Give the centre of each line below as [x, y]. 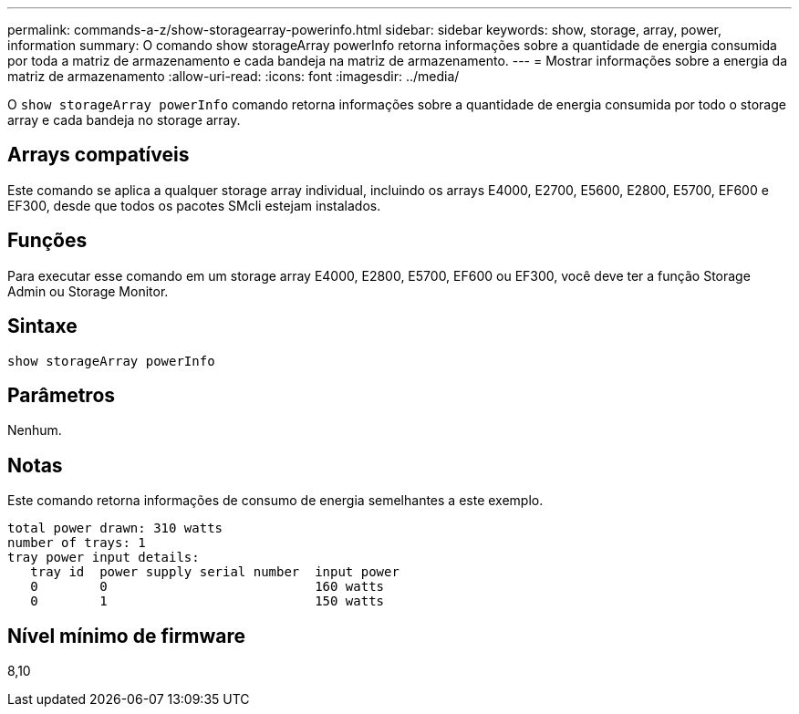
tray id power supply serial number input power [215, 572]
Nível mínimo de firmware [127, 636]
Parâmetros [62, 395]
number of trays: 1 [77, 543]
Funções [47, 241]
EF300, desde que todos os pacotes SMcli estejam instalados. [194, 205]
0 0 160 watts [208, 587]
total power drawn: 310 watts [115, 528]
